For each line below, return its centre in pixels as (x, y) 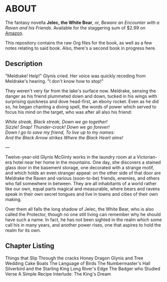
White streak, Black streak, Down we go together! (56, 122)
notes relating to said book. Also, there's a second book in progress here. (81, 48)
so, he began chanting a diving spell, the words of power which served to (81, 107)
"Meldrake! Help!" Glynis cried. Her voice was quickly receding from (75, 76)
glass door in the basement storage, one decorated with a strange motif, (79, 167)
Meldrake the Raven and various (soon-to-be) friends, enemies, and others (82, 178)
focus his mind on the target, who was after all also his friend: (69, 112)
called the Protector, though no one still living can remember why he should (83, 214)
